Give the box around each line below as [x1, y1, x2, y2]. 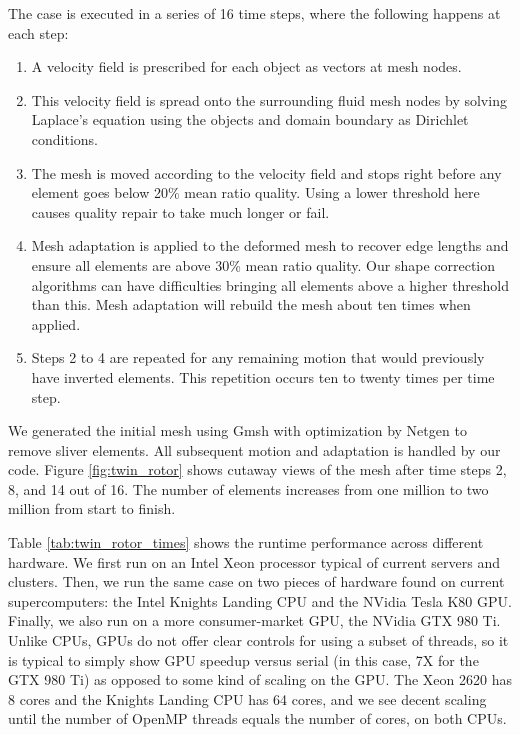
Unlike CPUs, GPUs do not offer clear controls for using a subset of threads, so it [8, 630, 509, 651]
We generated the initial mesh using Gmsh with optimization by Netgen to [8, 420, 467, 441]
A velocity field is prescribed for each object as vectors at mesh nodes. [31, 56, 462, 77]
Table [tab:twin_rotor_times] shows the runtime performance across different [8, 532, 484, 553]
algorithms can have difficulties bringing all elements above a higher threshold [31, 274, 510, 295]
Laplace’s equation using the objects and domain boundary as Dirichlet [31, 109, 469, 130]
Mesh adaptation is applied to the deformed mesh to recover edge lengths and [31, 235, 509, 256]
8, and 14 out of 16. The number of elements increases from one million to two [8, 478, 489, 499]
